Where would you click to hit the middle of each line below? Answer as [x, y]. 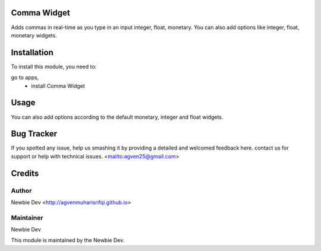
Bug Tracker [34, 134]
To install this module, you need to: [54, 66]
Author [21, 190]
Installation [32, 53]
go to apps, [25, 78]
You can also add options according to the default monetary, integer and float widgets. [117, 117]
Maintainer [27, 218]
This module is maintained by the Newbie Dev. [68, 240]
